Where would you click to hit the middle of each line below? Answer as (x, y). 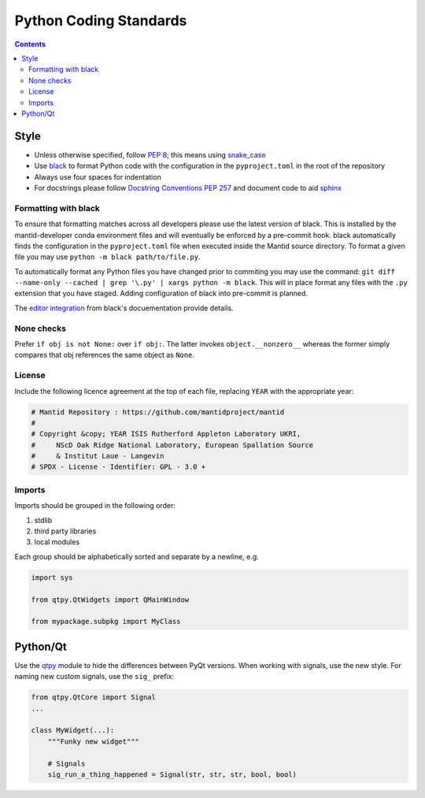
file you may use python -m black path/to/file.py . (107, 257)
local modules (57, 542)
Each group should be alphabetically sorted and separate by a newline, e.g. (137, 556)
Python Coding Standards (101, 20)
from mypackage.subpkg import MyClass (106, 622)
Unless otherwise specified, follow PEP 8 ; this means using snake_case (150, 154)
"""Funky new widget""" (93, 741)
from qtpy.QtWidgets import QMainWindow (110, 599)
